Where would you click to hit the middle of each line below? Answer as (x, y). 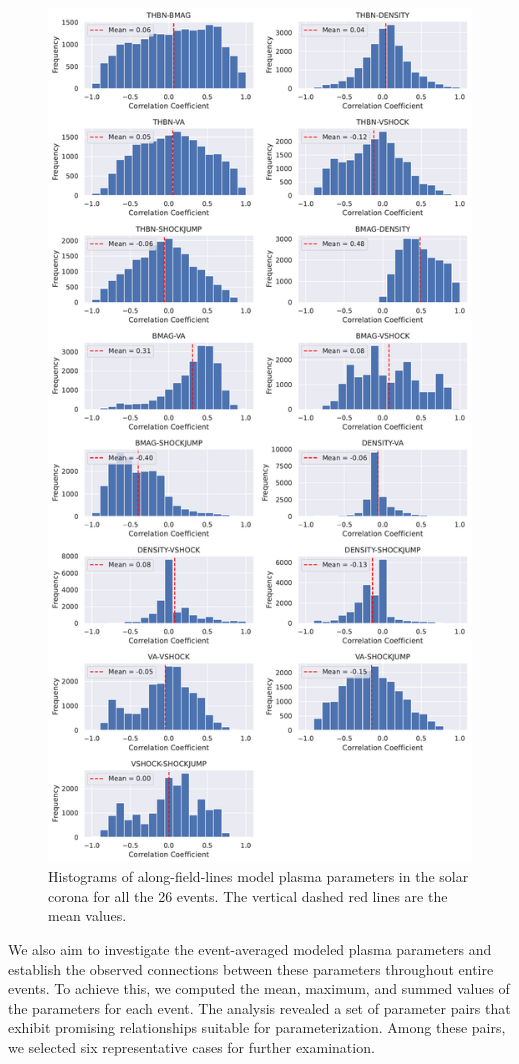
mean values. (87, 915)
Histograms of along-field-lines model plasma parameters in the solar (258, 876)
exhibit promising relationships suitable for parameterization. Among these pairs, (257, 1027)
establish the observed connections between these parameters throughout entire (251, 968)
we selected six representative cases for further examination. (191, 1047)
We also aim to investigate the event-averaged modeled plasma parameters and (250, 949)
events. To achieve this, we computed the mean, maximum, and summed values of (259, 988)
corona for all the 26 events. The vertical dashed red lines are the (248, 895)
